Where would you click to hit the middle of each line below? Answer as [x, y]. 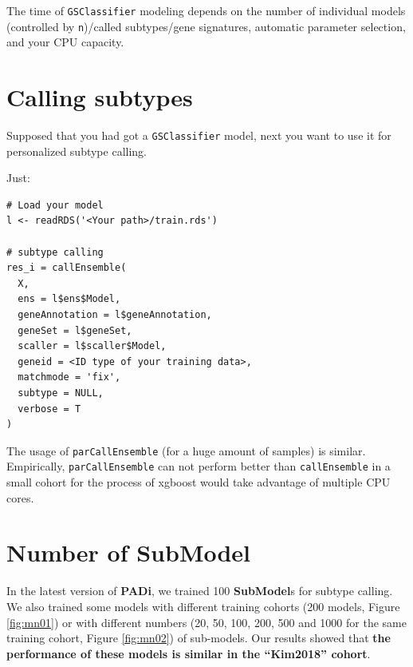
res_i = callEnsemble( [67, 268]
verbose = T [49, 409]
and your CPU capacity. [65, 42]
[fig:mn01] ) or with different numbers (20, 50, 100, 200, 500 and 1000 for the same [206, 622]
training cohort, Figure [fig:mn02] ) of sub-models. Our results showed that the [199, 638]
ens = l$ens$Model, [69, 299]
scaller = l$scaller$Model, [92, 346]
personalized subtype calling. [77, 151]
